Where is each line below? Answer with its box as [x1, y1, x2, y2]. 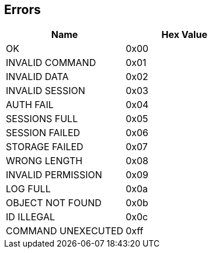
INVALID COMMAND [6, 57, 96, 69]
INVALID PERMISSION [6, 169, 102, 181]
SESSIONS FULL [6, 113, 78, 125]
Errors [4, 2, 41, 17]
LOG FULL [6, 183, 51, 195]
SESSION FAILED [6, 127, 81, 139]
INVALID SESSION [6, 85, 85, 97]
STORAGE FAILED [6, 141, 84, 153]
